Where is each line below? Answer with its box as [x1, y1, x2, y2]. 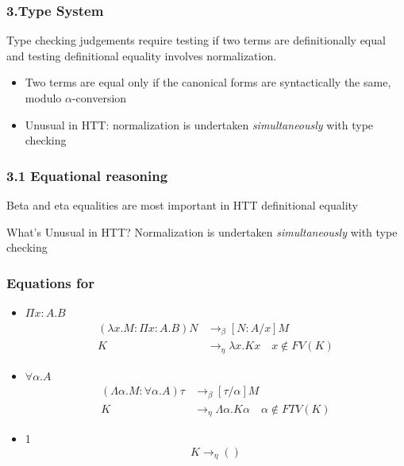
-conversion [71, 90, 127, 106]
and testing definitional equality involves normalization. [6, 47, 277, 64]
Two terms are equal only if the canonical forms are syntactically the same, [25, 74, 391, 91]
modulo [25, 90, 62, 106]
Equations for [6, 272, 94, 292]
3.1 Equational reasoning [6, 165, 168, 185]
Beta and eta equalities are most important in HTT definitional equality [6, 197, 358, 213]
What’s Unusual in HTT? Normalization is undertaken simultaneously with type [6, 223, 398, 240]
